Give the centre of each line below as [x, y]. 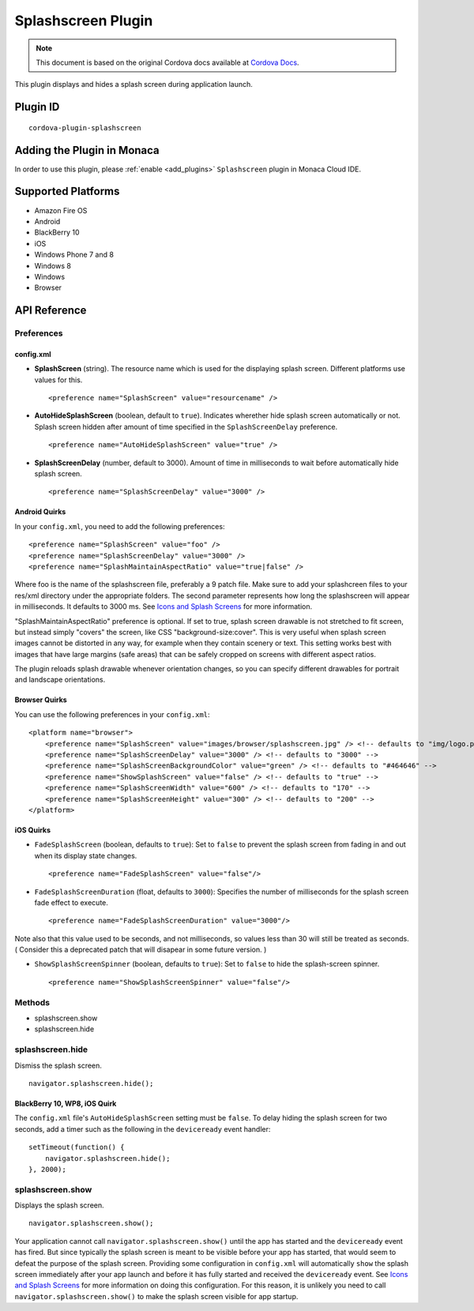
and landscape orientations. [60, 680]
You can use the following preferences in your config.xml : [112, 714]
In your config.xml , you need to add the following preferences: [120, 526]
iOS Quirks [33, 830]
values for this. [58, 380]
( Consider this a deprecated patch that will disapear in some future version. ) [141, 950]
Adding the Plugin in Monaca [87, 150]
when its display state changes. [86, 855]
